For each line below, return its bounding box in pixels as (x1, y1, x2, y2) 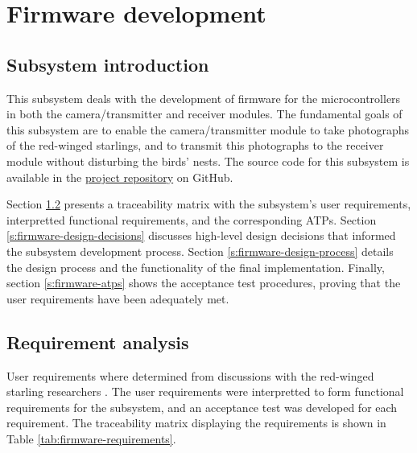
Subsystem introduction (6, 51, 209, 76)
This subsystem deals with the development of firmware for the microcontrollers (6, 89, 401, 106)
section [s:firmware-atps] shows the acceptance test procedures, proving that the (6, 274, 401, 291)
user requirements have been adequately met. (6, 290, 229, 307)
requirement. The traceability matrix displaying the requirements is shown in (6, 414, 386, 431)
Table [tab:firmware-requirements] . (6, 430, 176, 447)
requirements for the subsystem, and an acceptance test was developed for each (6, 398, 398, 415)
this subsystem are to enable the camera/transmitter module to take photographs (6, 121, 409, 138)
